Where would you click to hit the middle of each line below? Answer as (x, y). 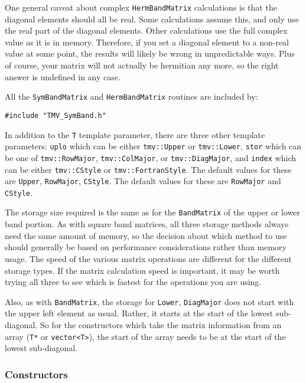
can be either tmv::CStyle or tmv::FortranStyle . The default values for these (148, 169)
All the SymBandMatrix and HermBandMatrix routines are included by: (131, 96)
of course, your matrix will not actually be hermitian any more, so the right (142, 65)
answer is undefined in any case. (63, 76)
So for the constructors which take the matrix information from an (161, 324)
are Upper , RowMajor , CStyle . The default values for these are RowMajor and (143, 181)
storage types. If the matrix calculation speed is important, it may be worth (142, 270)
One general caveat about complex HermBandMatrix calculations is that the (141, 7)
